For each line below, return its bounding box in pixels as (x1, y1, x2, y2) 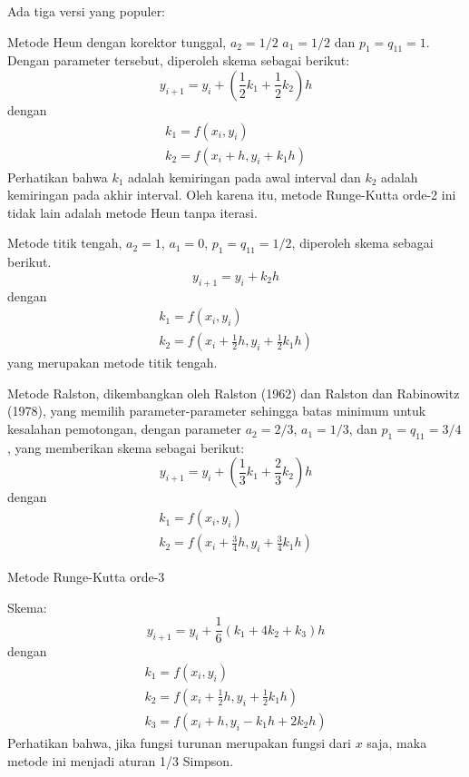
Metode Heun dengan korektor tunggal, (7, 32, 227, 51)
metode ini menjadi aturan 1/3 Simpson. (7, 751, 234, 770)
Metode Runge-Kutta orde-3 (7, 567, 165, 586)
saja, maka (366, 733, 427, 752)
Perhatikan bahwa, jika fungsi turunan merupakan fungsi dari (7, 733, 351, 752)
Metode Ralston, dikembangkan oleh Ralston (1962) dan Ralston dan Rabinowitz (7, 383, 460, 402)
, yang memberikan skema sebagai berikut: (7, 438, 245, 457)
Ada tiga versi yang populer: (7, 2, 166, 20)
